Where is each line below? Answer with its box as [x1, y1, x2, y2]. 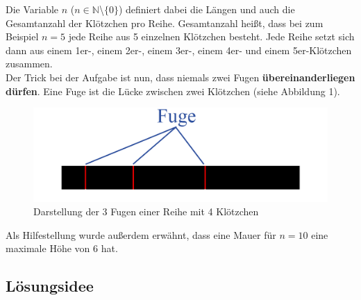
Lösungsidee [6, 275, 94, 297]
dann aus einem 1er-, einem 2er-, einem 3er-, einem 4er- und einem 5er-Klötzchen [6, 42, 352, 57]
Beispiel [6, 29, 39, 44]
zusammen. [6, 56, 53, 71]
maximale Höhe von [6, 241, 90, 256]
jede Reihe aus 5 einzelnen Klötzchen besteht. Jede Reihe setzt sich [68, 29, 355, 44]
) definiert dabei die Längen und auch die [118, 2, 295, 16]
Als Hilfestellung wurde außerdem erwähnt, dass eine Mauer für [6, 227, 276, 242]
